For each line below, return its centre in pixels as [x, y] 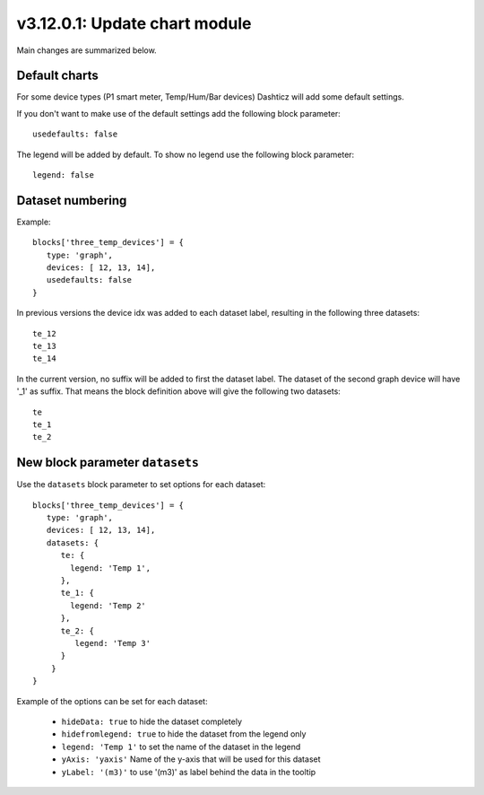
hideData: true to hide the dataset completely [151, 721]
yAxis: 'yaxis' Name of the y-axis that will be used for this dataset [191, 759]
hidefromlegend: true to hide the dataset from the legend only [184, 734]
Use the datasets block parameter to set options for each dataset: [141, 485]
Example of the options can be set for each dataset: [112, 701]
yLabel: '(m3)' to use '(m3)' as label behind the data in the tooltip [189, 772]
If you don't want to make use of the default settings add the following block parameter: [178, 113]
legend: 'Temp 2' [108, 605]
